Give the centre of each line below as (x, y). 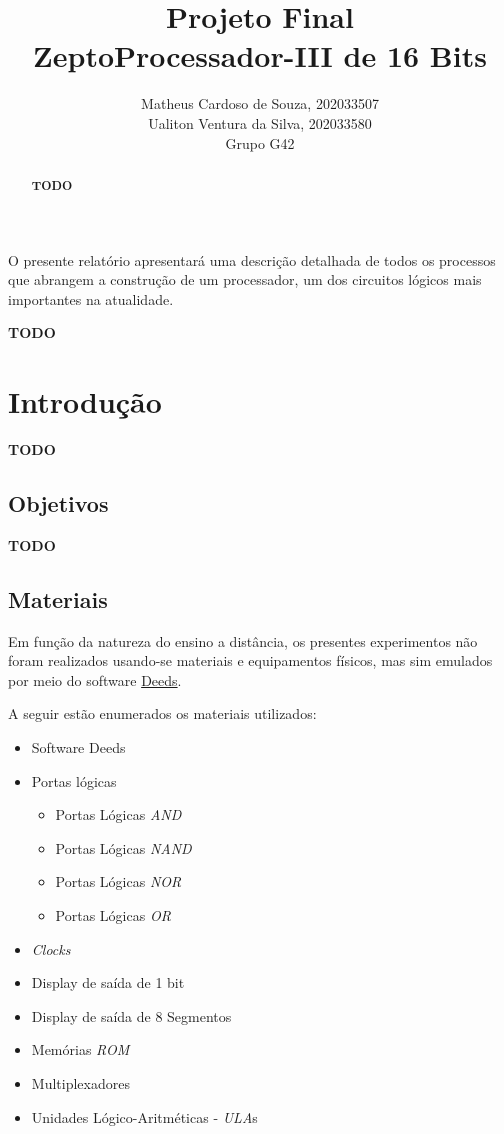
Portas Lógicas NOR (118, 881)
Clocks (51, 948)
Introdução (85, 401)
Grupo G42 (260, 142)
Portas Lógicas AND (118, 814)
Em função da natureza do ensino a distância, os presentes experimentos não (243, 640)
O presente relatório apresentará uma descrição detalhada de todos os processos (252, 259)
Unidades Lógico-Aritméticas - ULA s (144, 1116)
